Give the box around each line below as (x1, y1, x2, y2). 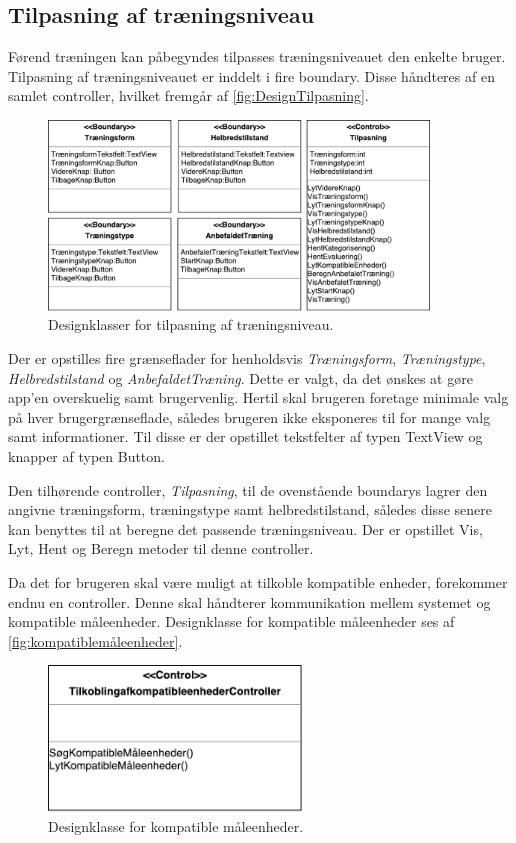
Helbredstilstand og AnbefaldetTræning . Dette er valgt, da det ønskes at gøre (8, 367, 473, 388)
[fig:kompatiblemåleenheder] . (8, 630, 183, 651)
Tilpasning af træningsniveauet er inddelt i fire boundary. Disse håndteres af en (8, 65, 495, 86)
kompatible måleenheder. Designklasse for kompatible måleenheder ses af (8, 611, 455, 632)
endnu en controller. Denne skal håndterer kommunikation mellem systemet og (8, 591, 491, 612)
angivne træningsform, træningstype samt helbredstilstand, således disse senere (8, 499, 492, 520)
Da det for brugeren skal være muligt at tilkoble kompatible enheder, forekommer (8, 571, 508, 592)
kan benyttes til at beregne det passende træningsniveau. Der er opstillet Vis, (8, 518, 483, 539)
